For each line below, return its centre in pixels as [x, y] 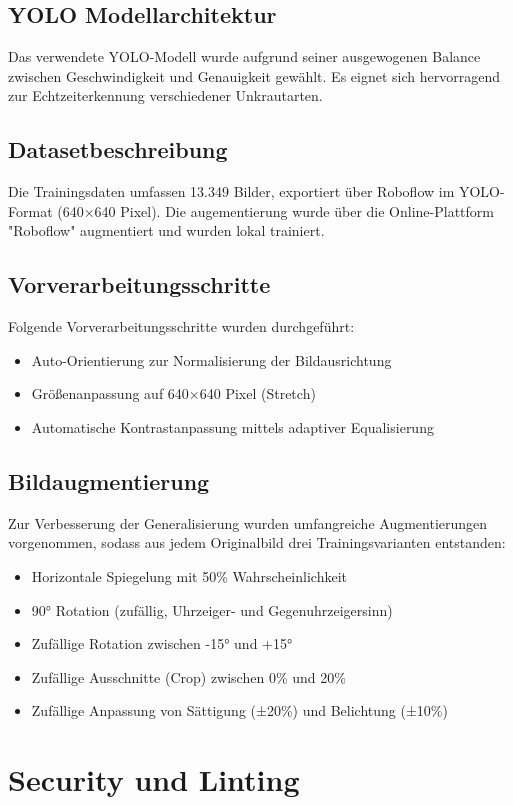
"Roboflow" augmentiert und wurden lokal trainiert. [166, 230]
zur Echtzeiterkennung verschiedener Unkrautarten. [165, 95]
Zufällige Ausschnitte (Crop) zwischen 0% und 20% [188, 676]
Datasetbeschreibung [118, 149]
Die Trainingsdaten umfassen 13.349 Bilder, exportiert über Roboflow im [231, 191]
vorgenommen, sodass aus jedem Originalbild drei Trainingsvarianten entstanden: [257, 542]
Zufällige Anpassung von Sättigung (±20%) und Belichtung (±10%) [239, 710]
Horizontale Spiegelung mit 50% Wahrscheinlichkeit [189, 575]
